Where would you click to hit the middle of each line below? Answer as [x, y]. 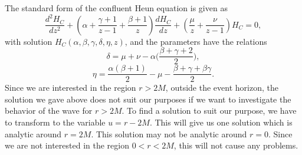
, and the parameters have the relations [196, 41]
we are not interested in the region [67, 145]
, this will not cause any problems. [236, 145]
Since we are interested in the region [70, 88]
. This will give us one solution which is [221, 122]
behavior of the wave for [49, 111]
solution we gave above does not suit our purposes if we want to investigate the [148, 99]
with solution [29, 41]
